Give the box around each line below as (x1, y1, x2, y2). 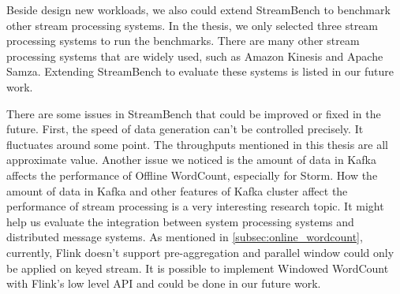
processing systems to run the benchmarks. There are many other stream (6, 32, 360, 49)
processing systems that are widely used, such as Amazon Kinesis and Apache (6, 47, 383, 64)
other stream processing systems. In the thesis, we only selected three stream (6, 17, 379, 33)
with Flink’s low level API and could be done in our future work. (6, 275, 321, 292)
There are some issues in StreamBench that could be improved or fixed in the (6, 105, 381, 121)
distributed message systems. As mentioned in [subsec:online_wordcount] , (6, 229, 363, 245)
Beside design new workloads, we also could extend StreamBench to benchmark (6, 2, 391, 17)
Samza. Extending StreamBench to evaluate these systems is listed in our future (6, 63, 394, 80)
